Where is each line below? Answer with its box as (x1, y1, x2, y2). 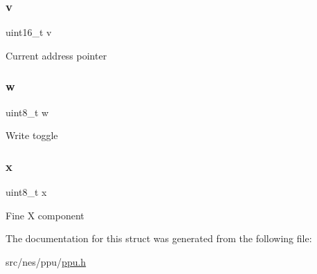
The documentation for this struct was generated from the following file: (6, 231, 312, 246)
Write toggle (6, 128, 58, 143)
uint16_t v (6, 25, 52, 39)
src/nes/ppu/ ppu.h (6, 254, 87, 268)
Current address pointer (6, 48, 107, 62)
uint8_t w (6, 104, 49, 119)
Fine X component (6, 208, 84, 222)
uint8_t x (6, 185, 47, 199)
